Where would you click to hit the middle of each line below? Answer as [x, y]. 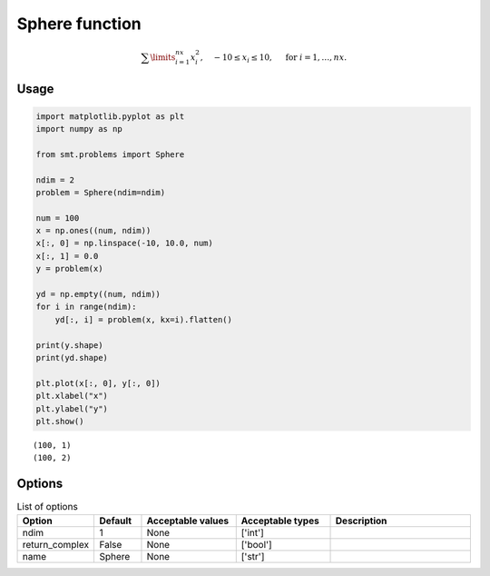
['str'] [253, 556]
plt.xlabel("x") [72, 396]
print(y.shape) [69, 345]
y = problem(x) [69, 269]
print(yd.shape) [72, 358]
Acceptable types [280, 521]
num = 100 [58, 218]
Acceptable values [188, 521]
